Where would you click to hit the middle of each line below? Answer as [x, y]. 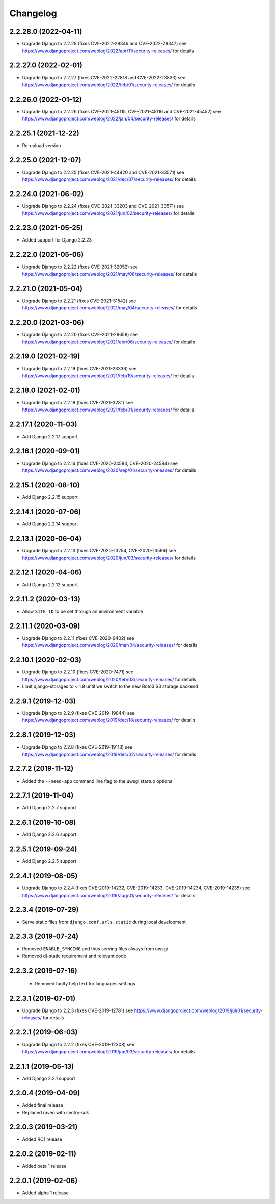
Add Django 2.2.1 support [49, 1078]
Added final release [43, 1105]
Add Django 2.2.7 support [49, 808]
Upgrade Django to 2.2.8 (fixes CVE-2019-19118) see [77, 747]
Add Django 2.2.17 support [50, 436]
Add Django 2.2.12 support [50, 585]
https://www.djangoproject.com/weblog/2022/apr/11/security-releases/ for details [108, 51]
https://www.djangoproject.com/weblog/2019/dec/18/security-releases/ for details [109, 720]
